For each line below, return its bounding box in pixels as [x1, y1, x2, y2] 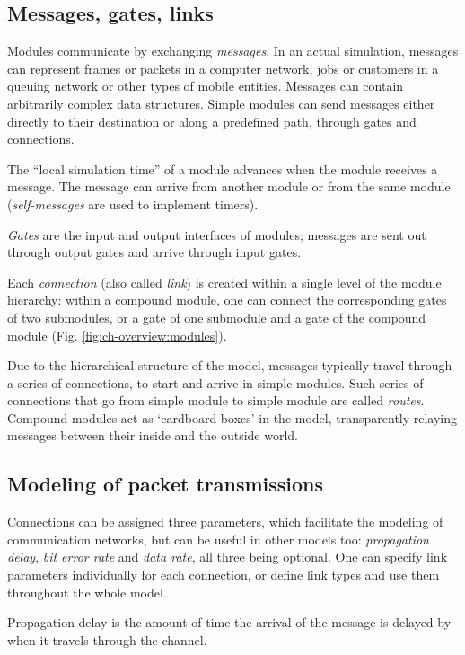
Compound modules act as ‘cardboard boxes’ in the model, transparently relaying [7, 408, 458, 427]
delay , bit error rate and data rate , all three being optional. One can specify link [7, 547, 448, 566]
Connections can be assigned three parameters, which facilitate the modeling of [7, 512, 443, 531]
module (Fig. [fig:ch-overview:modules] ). [7, 325, 227, 344]
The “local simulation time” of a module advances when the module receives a [7, 159, 438, 178]
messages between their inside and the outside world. [7, 426, 298, 445]
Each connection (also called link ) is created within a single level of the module [7, 272, 442, 291]
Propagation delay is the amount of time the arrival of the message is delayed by [7, 613, 452, 632]
